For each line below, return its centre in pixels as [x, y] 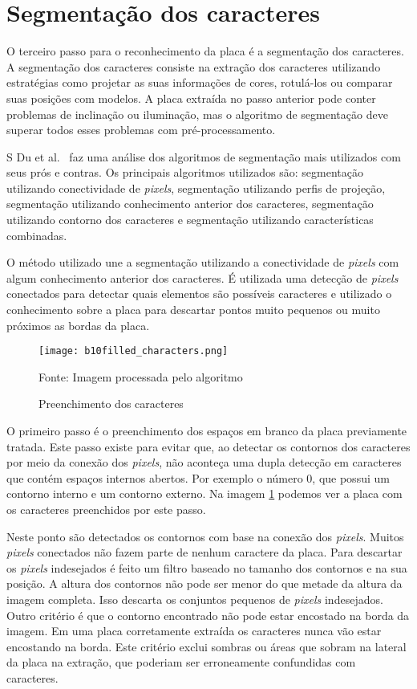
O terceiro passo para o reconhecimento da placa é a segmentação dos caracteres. [205, 51]
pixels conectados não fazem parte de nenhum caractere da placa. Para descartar [204, 552]
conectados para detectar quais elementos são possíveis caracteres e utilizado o [199, 294]
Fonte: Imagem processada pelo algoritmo [141, 376]
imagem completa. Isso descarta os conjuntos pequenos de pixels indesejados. [195, 599]
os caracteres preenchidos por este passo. [106, 510]
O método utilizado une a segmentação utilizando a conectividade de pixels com [203, 262]
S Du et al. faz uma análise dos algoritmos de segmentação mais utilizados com [204, 156]
